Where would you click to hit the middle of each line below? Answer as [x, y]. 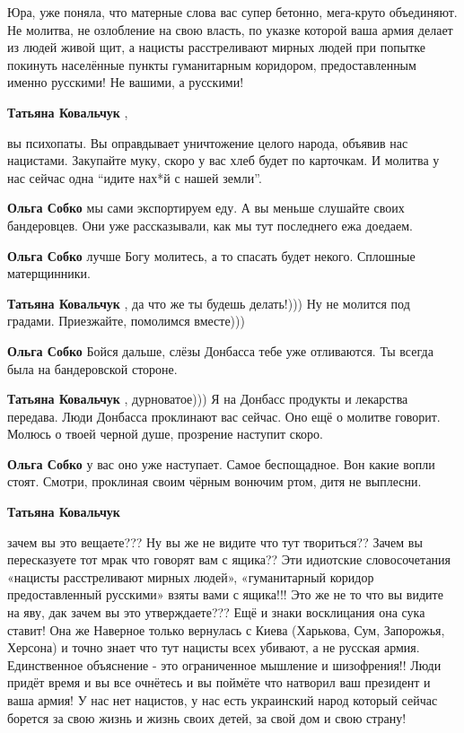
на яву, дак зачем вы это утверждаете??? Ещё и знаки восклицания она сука [216, 612]
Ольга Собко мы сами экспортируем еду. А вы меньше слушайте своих [206, 208]
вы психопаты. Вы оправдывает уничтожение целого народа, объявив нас [208, 142]
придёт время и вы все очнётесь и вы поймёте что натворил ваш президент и [219, 682]
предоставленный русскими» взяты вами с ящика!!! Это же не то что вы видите [225, 594]
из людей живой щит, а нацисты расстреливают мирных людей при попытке [216, 47]
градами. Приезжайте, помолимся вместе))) [126, 321]
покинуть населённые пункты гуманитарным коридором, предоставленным [212, 64]
